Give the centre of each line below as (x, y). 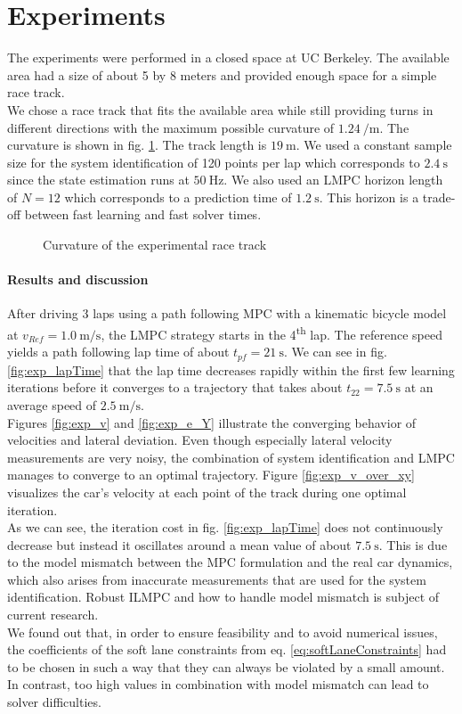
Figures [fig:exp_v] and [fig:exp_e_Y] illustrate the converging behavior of (212, 422)
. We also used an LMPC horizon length (333, 180)
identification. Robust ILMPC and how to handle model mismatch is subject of (223, 597)
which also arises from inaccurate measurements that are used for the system (217, 579)
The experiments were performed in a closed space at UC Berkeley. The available (228, 57)
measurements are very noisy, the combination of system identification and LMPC (231, 457)
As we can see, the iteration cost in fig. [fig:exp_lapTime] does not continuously (225, 527)
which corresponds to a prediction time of (178, 197)
